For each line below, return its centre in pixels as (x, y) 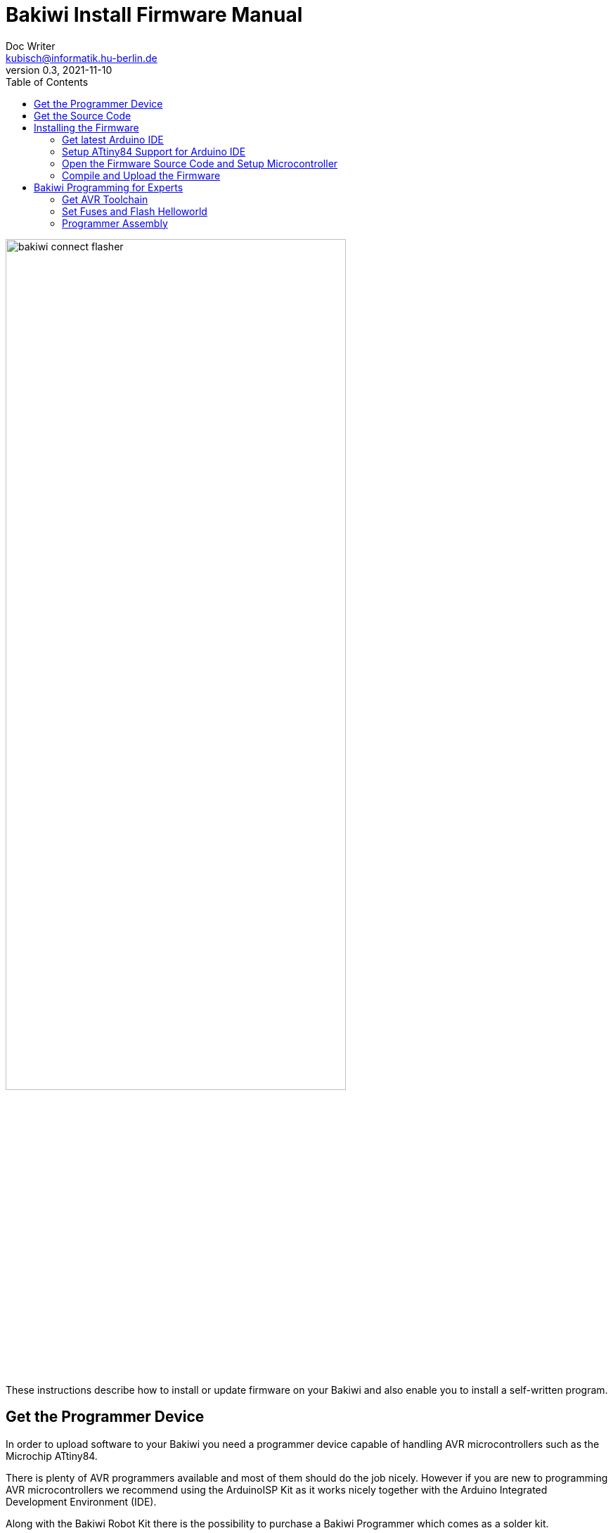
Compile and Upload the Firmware (141, 175)
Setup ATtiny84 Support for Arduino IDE (154, 151)
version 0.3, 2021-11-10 (59, 70)
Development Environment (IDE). (81, 1501)
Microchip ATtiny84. (52, 1456)
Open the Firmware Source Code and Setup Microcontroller (200, 163)
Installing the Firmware (86, 127)
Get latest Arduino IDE (113, 139)
